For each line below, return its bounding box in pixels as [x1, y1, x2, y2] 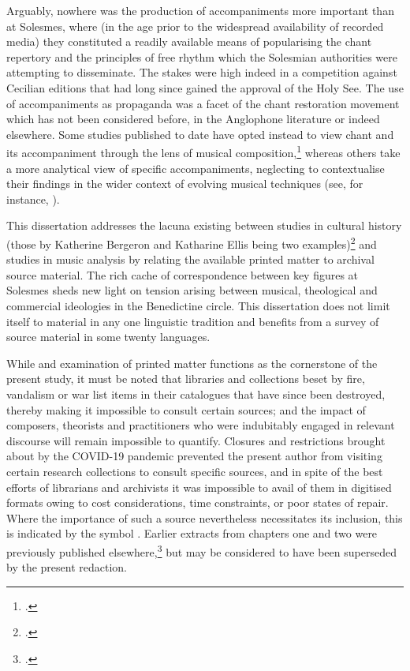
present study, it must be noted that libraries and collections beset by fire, [6, 370, 365, 387]
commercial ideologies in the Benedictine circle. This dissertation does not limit [6, 298, 390, 313]
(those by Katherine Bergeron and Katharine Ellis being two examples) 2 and [6, 233, 377, 252]
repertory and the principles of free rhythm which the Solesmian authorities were [6, 48, 398, 65]
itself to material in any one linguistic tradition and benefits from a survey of [6, 313, 379, 329]
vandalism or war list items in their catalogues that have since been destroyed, [6, 385, 386, 402]
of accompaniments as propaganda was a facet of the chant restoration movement [6, 95, 400, 111]
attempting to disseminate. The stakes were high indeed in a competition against [6, 64, 397, 81]
